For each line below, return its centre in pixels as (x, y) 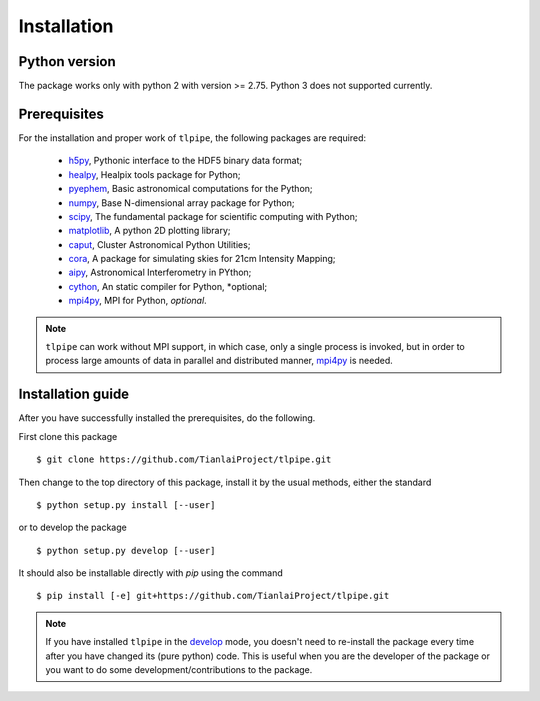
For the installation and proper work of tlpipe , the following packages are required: (192, 137)
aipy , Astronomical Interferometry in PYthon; (160, 272)
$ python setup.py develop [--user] (126, 550)
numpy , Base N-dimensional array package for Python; (181, 202)
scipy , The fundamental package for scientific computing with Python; (213, 216)
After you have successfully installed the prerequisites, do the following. (167, 418)
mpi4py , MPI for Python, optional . (137, 301)
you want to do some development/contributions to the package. (179, 670)
